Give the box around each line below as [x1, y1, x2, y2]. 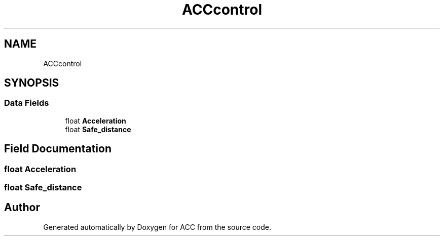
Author [4, 201, 40, 214]
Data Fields [4, 98, 49, 108]
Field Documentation [4, 142, 112, 155]
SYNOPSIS [4, 76, 59, 90]
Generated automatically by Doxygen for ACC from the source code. [43, 222, 271, 231]
